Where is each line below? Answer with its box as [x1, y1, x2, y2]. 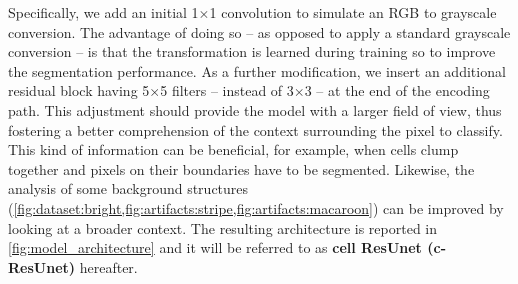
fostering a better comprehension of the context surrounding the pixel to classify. [8, 119, 503, 140]
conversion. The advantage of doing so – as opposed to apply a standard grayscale [8, 21, 511, 42]
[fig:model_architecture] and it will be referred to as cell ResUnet [8, 237, 422, 258]
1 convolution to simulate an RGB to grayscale [209, 2, 497, 22]
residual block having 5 [8, 80, 150, 101]
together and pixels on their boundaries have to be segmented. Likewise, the [8, 158, 475, 179]
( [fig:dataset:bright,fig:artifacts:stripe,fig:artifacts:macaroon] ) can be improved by [8, 197, 504, 218]
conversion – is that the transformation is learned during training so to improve [8, 41, 496, 62]
